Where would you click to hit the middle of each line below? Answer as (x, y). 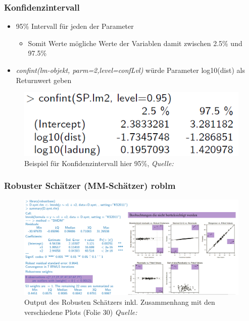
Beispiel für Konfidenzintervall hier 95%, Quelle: (99, 163)
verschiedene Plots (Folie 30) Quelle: (81, 312)
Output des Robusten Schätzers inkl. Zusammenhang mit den (120, 302)
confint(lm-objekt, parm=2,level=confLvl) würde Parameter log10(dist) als (130, 70)
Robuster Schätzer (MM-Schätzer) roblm (90, 186)
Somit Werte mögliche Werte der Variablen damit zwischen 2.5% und (135, 43)
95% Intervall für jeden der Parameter (75, 26)
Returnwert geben (44, 80)
